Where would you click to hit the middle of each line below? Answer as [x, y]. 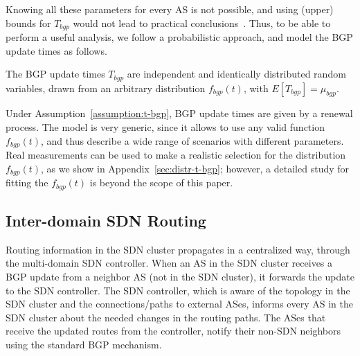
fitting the [27, 183]
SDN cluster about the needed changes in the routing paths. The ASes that [166, 317]
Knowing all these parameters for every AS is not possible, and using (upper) [170, 9]
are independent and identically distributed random [236, 74]
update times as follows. [56, 50]
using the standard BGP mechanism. [84, 344]
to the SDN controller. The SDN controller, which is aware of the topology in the [178, 290]
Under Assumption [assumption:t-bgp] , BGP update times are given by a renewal [179, 113]
